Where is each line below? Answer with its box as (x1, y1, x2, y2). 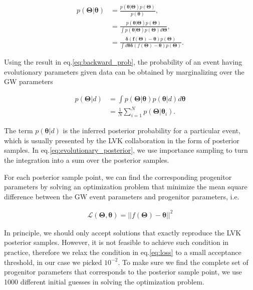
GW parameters (4, 76, 53, 87)
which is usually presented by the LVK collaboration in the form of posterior (4, 135, 239, 145)
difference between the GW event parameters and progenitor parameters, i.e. (4, 191, 239, 201)
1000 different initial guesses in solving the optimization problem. (4, 276, 204, 286)
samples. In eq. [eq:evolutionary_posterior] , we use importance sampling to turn (4, 145, 248, 155)
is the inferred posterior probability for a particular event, (63, 125, 240, 136)
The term (4, 125, 33, 136)
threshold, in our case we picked (4, 256, 102, 267)
